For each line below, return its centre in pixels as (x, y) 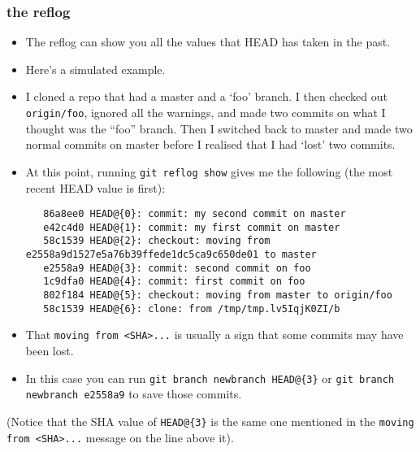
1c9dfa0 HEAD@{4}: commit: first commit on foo (174, 282)
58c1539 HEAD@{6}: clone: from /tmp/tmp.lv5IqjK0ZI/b (192, 309)
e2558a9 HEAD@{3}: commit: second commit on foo (177, 268)
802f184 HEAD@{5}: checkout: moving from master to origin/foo (218, 296)
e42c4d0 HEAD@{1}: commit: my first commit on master (192, 227)
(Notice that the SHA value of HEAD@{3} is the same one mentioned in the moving (210, 421)
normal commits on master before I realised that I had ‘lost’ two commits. (210, 144)
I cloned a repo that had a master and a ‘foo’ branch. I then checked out (206, 96)
